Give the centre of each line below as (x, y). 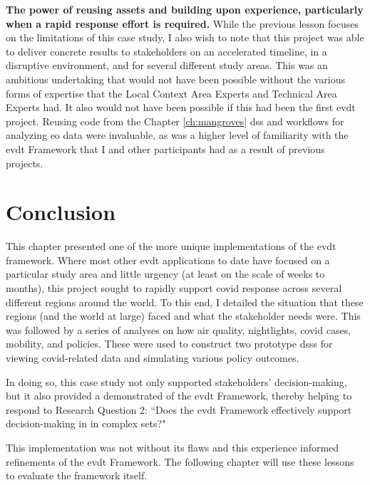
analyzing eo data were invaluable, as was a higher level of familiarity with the (177, 135)
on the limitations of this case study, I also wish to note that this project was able (185, 37)
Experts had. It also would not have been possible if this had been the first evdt (181, 107)
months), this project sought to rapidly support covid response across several (174, 288)
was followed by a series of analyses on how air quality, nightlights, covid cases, (179, 329)
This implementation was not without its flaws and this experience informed (173, 447)
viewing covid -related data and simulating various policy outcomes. (153, 358)
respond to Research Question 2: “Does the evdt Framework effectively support (179, 409)
